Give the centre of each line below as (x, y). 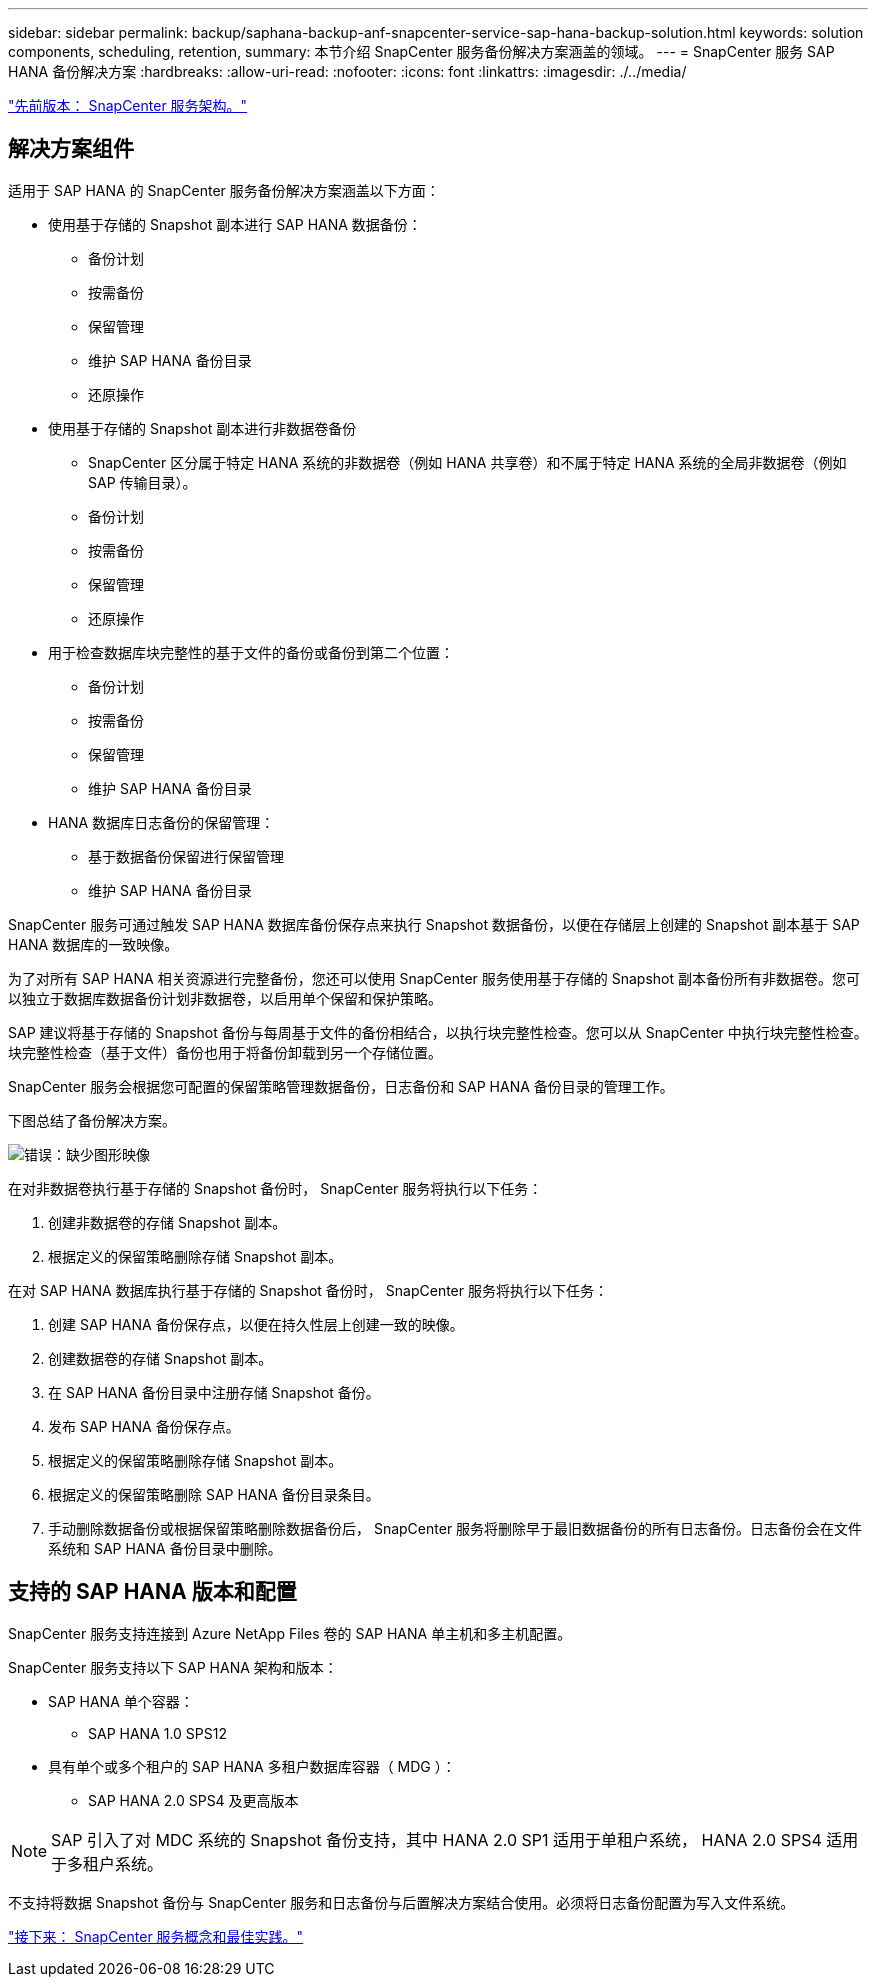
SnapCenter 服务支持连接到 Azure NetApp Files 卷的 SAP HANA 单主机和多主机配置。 (290, 1633)
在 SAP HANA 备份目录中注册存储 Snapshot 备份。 (214, 1392)
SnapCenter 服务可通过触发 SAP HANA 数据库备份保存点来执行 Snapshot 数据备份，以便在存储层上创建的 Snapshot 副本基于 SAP (434, 924)
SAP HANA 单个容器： (121, 1701)
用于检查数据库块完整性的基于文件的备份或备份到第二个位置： (251, 652)
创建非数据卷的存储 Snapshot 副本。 (167, 1222)
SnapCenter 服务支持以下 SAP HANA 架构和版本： (173, 1667)
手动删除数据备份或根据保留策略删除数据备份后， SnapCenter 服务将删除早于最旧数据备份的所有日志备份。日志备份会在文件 (455, 1528)
